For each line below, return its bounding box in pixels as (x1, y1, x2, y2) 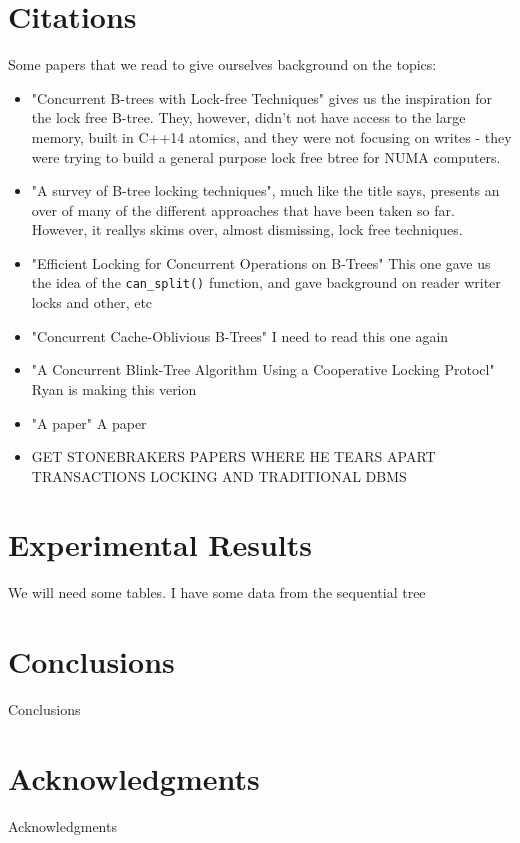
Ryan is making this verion (31, 378, 197, 399)
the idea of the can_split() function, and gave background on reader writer (31, 272, 501, 293)
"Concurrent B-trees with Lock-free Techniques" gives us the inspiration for (31, 87, 493, 108)
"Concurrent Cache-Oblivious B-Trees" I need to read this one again (31, 325, 449, 346)
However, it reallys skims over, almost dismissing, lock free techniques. (31, 219, 463, 240)
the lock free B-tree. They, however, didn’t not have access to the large (31, 107, 466, 128)
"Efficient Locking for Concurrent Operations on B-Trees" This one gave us (31, 252, 491, 273)
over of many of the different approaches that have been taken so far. (31, 199, 455, 220)
